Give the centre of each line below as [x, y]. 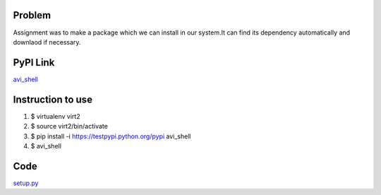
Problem [32, 15]
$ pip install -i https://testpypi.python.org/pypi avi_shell [111, 136]
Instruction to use [53, 99]
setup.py [26, 183]
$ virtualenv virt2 [55, 116]
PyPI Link [34, 63]
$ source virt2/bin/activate [69, 126]
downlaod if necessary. [47, 42]
